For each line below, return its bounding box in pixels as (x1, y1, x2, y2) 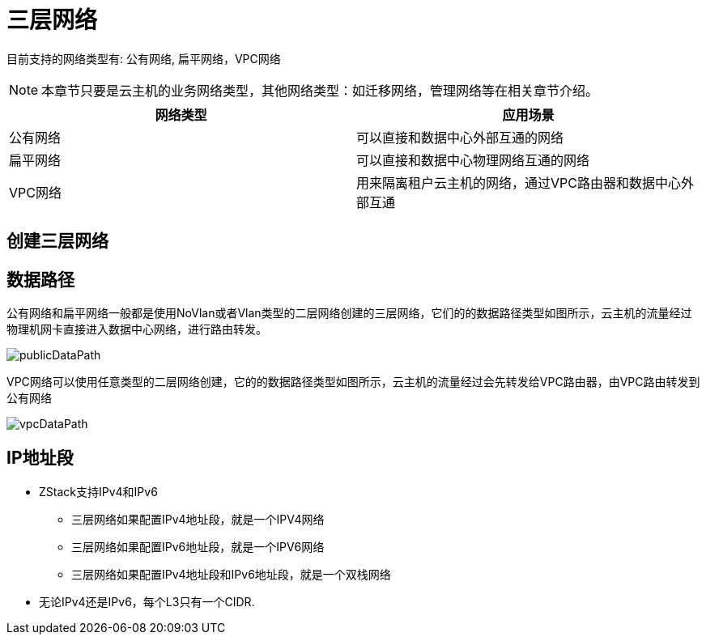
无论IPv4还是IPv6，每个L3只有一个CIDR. (39, 594, 255, 609)
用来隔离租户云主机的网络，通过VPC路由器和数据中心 (356, 174, 681, 191)
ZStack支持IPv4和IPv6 (39, 484, 158, 499)
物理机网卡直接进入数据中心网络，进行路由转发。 (6, 322, 267, 337)
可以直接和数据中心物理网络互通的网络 (356, 151, 590, 168)
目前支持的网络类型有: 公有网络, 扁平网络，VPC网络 (6, 51, 281, 66)
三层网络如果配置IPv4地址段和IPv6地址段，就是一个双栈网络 (71, 567, 391, 581)
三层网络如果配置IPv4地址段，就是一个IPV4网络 (71, 512, 325, 526)
